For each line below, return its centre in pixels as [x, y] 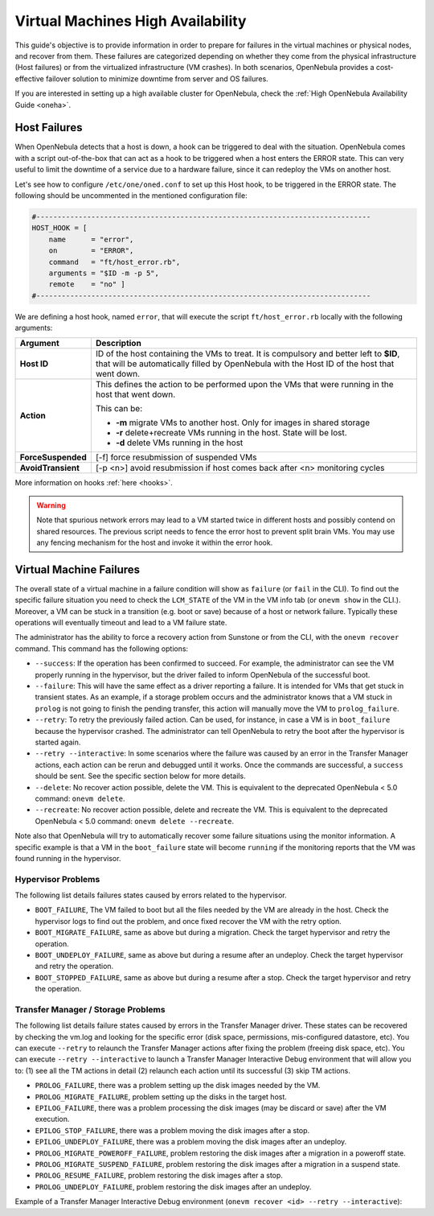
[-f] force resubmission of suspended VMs [176, 457]
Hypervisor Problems [57, 879]
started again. [58, 742]
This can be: [119, 409]
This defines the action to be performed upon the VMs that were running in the [244, 385]
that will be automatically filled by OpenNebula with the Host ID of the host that [245, 364]
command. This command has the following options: [102, 649]
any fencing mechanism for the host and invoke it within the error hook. [155, 542]
